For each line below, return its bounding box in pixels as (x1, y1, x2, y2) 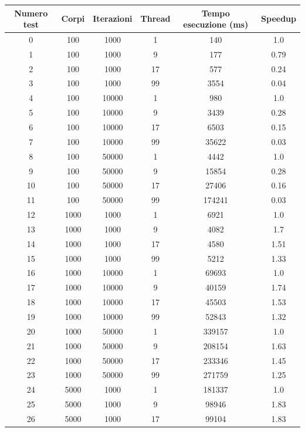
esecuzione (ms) (183, 18, 249, 31)
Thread (140, 12, 171, 25)
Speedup (261, 12, 296, 25)
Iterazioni (93, 12, 133, 25)
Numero (14, 6, 48, 19)
